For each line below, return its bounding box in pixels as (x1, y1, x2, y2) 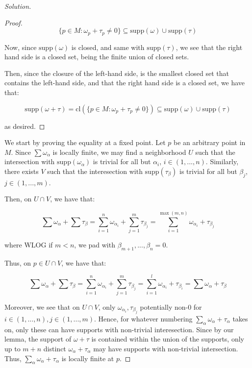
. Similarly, (205, 156, 239, 167)
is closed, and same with (71, 42, 145, 52)
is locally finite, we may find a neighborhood (52, 147, 186, 157)
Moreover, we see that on (4, 301, 80, 312)
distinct (43, 343, 66, 353)
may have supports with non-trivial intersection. (93, 343, 238, 353)
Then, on (4, 194, 32, 204)
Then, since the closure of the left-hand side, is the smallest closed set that (4, 68, 229, 78)
